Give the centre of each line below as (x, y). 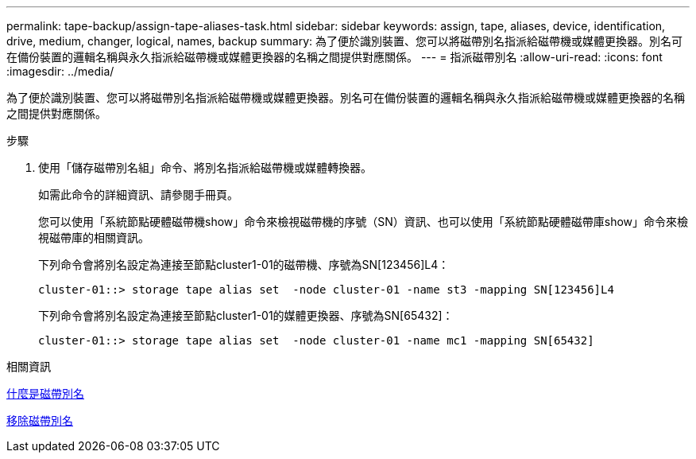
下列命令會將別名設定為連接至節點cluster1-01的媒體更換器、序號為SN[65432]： (246, 315)
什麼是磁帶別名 (45, 393)
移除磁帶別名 (40, 420)
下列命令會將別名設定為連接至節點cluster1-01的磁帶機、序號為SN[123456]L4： (244, 265)
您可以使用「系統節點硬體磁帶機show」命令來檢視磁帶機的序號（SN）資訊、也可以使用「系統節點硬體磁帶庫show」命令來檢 (363, 222)
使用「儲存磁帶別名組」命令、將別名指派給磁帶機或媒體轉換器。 (205, 167)
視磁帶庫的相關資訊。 (94, 237)
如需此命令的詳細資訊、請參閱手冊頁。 (138, 194)
